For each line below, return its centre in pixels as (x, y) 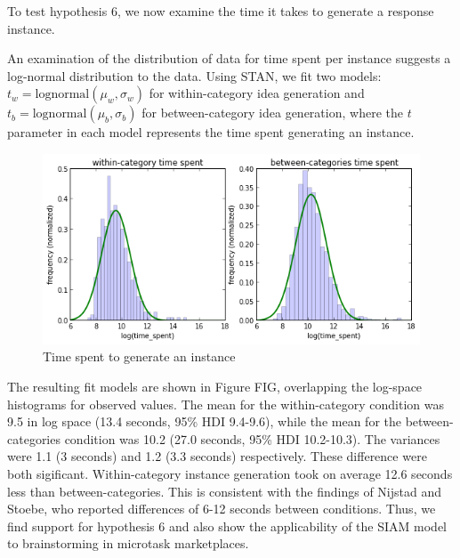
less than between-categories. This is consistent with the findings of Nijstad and (224, 491)
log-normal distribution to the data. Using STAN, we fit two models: (194, 75)
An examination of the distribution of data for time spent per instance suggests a (229, 58)
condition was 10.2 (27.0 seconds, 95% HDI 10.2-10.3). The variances (252, 438)
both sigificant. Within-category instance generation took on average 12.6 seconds (230, 474)
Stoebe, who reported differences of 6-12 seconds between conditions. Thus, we (222, 509)
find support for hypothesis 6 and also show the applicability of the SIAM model (227, 526)
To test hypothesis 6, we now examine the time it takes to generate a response (221, 11)
